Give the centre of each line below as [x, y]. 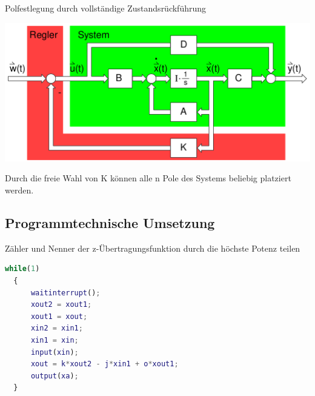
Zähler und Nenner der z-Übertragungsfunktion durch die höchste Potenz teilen [153, 248]
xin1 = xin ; [55, 341]
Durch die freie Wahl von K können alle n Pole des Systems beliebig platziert [148, 178]
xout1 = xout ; [59, 316]
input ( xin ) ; [55, 352]
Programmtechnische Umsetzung [110, 223]
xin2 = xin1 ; [57, 328]
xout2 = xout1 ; [61, 305]
